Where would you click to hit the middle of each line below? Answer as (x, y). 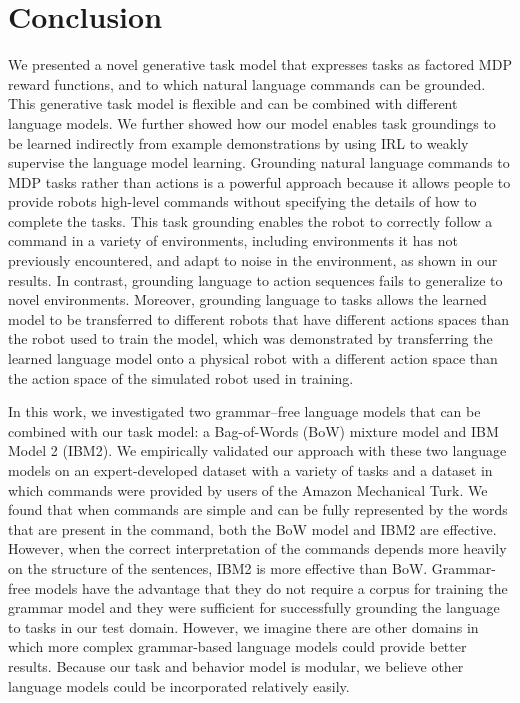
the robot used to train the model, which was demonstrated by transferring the (250, 338)
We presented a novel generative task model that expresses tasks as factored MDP (260, 64)
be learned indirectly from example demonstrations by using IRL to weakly (238, 142)
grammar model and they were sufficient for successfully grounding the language (254, 607)
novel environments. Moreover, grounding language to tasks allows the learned (247, 299)
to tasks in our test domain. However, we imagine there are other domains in (243, 626)
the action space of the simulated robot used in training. (181, 377)
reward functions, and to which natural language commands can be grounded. (247, 83)
